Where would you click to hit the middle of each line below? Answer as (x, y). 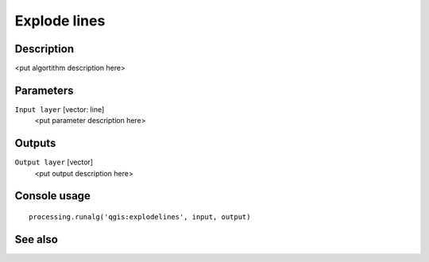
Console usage (53, 196)
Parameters (44, 90)
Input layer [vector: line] (60, 109)
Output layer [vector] (54, 162)
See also (37, 239)
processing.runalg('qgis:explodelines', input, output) (140, 217)
